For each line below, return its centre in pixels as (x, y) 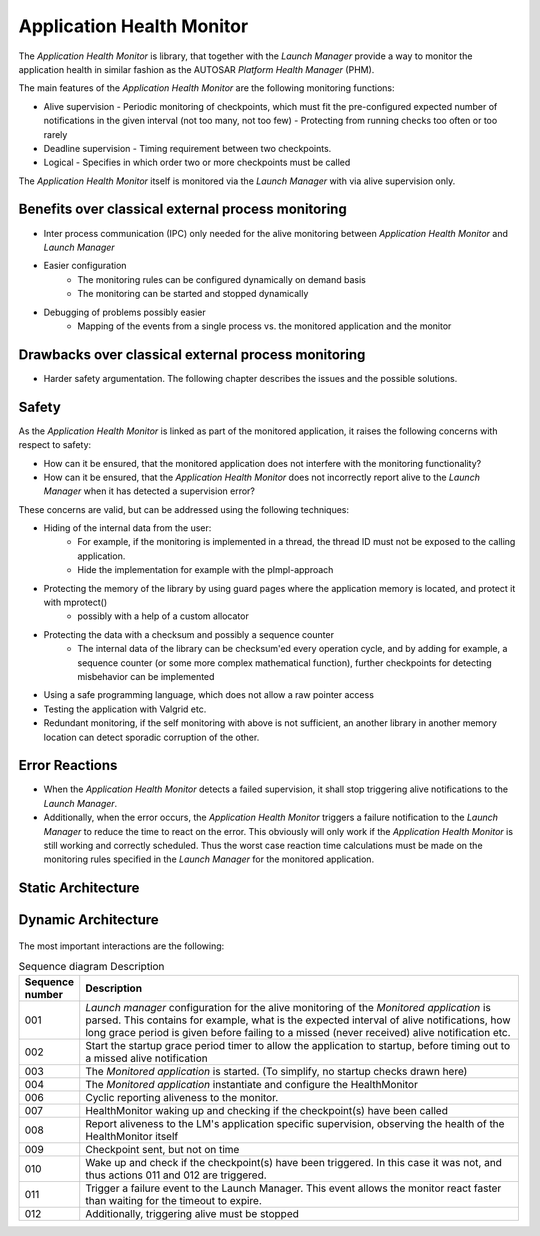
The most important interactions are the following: (121, 946)
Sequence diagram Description (91, 967)
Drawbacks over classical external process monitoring (192, 354)
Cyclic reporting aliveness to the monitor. (182, 1097)
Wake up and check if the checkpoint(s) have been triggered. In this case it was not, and (293, 1162)
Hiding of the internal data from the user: (127, 528)
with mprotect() (75, 602)
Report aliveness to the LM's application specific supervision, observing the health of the (295, 1123)
